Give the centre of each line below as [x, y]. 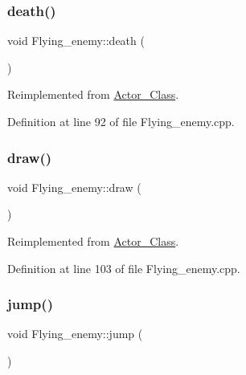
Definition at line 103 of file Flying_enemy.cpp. [124, 268]
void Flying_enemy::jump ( [75, 334]
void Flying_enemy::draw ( [74, 187]
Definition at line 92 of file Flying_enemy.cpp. [121, 121]
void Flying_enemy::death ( [76, 41]
